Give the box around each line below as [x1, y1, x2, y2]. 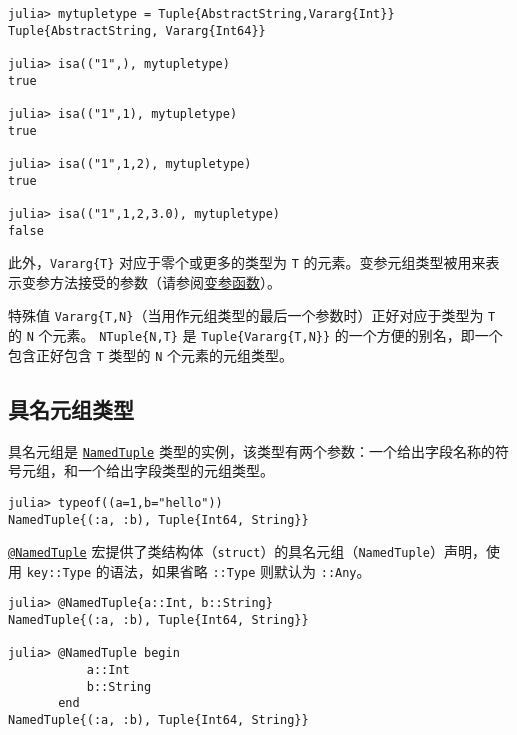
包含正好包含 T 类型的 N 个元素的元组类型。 [8, 344, 294, 365]
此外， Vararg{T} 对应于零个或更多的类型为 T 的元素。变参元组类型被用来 [8, 252, 486, 273]
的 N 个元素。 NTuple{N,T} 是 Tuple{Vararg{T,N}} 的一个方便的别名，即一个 [8, 325, 503, 346]
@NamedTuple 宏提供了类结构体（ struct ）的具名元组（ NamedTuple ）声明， [8, 541, 486, 562]
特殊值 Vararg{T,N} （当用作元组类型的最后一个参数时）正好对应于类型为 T [8, 305, 496, 326]
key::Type [26, 565, 92, 580]
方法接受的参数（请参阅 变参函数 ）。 [49, 271, 281, 292]
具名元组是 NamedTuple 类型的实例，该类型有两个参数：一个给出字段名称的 [8, 440, 495, 461]
